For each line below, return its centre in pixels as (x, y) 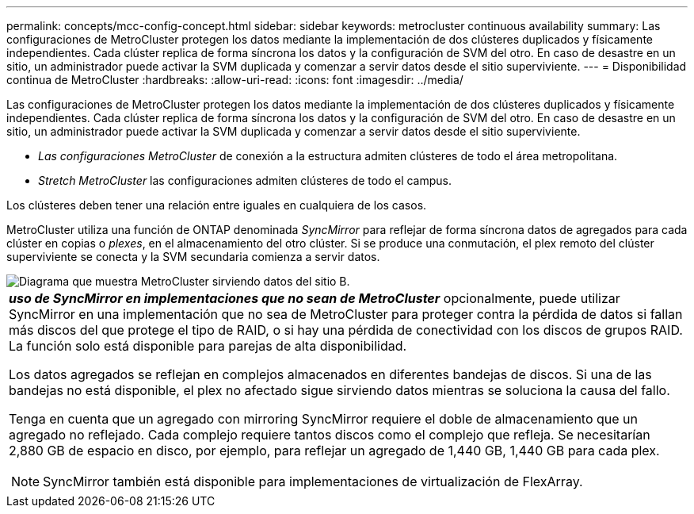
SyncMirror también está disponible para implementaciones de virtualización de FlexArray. (313, 481)
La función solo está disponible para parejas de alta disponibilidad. (208, 346)
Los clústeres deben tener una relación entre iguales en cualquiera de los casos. (217, 205)
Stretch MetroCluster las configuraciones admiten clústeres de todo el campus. (245, 180)
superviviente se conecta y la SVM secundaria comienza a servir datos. (193, 257)
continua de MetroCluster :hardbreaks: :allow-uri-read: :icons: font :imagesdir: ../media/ (235, 80)
